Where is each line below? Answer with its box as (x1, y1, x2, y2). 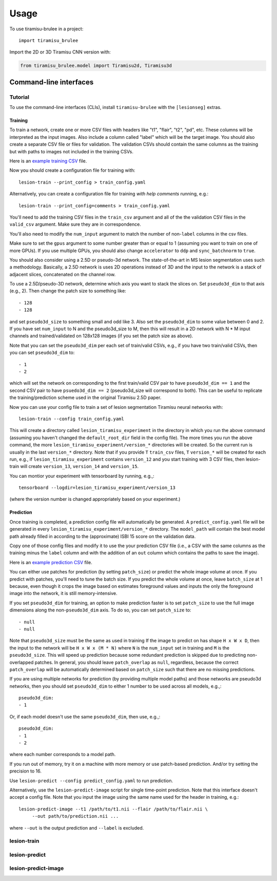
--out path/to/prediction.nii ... (32, 813, 119, 819)
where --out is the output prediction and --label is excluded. (9, 824, 144, 831)
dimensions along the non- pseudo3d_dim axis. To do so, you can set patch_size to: (9, 607, 192, 613)
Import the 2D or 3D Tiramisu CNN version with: (9, 49, 111, 55)
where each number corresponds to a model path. (9, 751, 116, 758)
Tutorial (9, 93, 29, 100)
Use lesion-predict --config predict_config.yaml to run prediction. (9, 777, 173, 784)
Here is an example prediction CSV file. (9, 559, 92, 565)
